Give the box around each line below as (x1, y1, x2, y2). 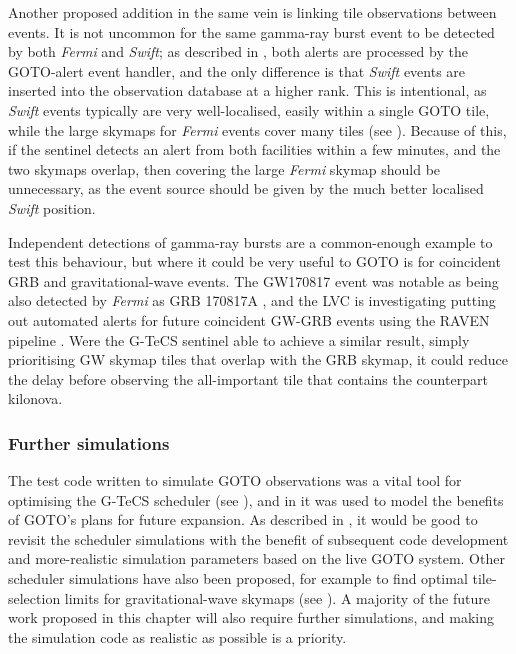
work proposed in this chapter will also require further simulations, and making (8, 607, 495, 628)
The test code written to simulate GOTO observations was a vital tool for (8, 470, 462, 491)
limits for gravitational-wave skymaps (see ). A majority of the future (64, 587, 490, 608)
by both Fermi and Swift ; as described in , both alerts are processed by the (8, 41, 468, 62)
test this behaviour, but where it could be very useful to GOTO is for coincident (8, 251, 501, 272)
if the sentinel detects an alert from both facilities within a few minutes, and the (8, 139, 501, 160)
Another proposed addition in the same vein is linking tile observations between (8, 2, 497, 22)
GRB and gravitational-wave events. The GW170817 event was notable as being (8, 270, 499, 291)
